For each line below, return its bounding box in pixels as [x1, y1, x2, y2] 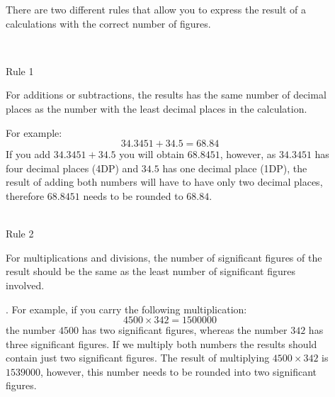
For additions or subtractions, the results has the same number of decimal [6, 87, 327, 102]
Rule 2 [6, 226, 34, 241]
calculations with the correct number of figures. [6, 16, 211, 30]
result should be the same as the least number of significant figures [6, 264, 295, 279]
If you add [6, 147, 51, 162]
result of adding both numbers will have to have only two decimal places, [6, 174, 323, 189]
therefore [6, 188, 45, 203]
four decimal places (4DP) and [6, 160, 139, 175]
